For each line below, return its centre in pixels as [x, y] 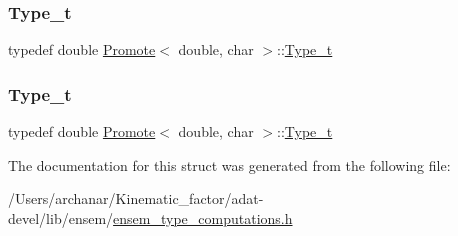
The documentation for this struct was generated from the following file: [229, 164]
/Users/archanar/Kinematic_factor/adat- [136, 198]
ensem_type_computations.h [203, 217]
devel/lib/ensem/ [61, 217]
